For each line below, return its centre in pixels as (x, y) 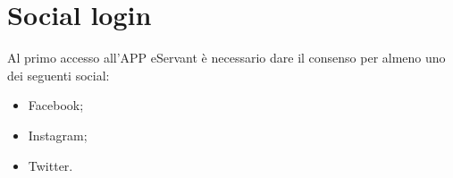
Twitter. (50, 165)
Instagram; (58, 135)
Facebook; (56, 105)
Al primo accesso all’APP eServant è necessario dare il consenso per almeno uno (226, 58)
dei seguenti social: (59, 75)
